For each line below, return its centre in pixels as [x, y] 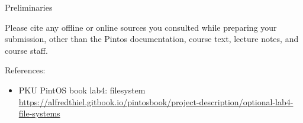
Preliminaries [29, 7]
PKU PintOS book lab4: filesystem [82, 90]
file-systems [39, 113]
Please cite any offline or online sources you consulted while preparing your [141, 27]
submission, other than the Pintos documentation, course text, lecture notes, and [152, 39]
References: [25, 70]
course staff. [26, 50]
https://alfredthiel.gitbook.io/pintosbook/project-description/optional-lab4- [156, 101]
